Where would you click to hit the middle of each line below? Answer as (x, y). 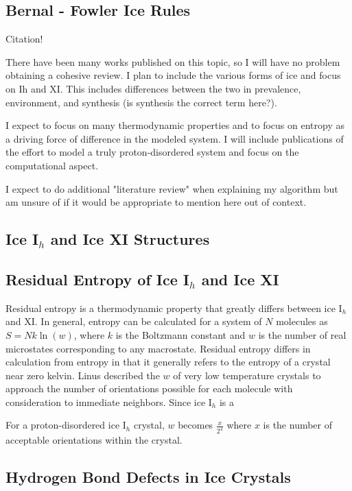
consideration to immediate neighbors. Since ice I (109, 402)
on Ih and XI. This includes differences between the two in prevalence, (153, 88)
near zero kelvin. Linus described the (83, 375)
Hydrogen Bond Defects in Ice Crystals (148, 477)
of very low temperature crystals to (247, 375)
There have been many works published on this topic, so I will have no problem (173, 61)
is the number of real (302, 334)
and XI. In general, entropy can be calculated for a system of (134, 321)
